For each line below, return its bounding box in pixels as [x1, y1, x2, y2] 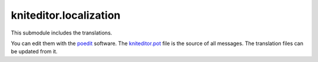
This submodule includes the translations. [11, 29, 112, 36]
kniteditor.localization [11, 9, 121, 22]
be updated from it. [11, 48, 58, 55]
